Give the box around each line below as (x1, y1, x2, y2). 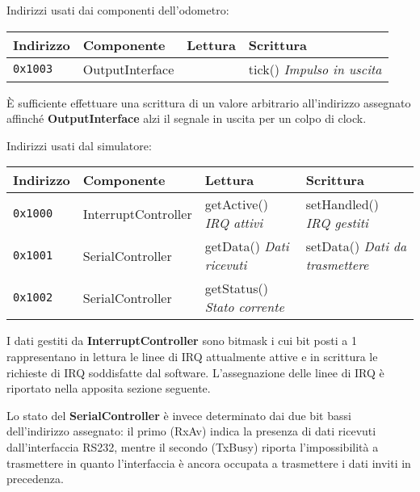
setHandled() (305, 195, 380, 214)
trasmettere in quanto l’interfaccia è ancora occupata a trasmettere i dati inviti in (6, 454, 411, 471)
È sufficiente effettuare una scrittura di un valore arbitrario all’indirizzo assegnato (6, 94, 411, 111)
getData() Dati (204, 237, 289, 256)
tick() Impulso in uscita (248, 59, 382, 78)
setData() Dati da (305, 237, 407, 256)
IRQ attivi (204, 213, 263, 233)
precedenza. (6, 470, 64, 487)
